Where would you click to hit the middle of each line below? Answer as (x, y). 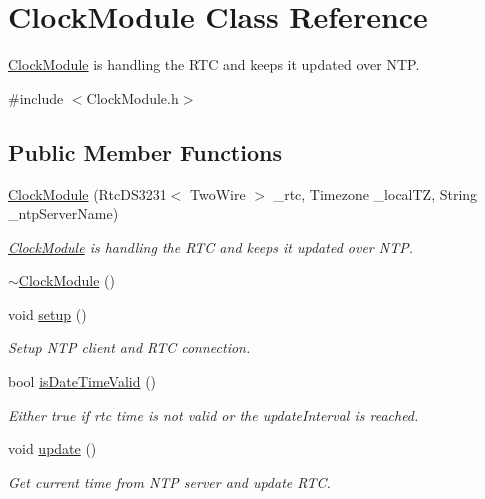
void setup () (47, 313)
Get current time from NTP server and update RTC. (169, 481)
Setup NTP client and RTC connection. (129, 347)
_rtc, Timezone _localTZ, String (375, 193)
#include (36, 97)
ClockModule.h (132, 97)
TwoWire (218, 193)
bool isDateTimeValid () (82, 381)
